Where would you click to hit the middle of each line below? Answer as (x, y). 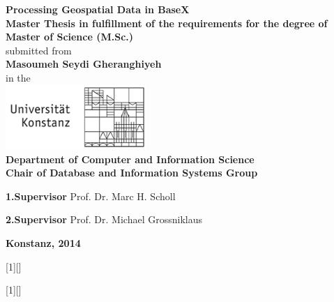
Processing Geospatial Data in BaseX (98, 9)
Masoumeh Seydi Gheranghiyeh (84, 64)
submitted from (39, 50)
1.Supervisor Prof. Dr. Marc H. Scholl (91, 196)
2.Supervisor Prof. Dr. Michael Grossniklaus (104, 219)
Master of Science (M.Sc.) (70, 37)
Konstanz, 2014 (43, 242)
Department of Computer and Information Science (130, 159)
